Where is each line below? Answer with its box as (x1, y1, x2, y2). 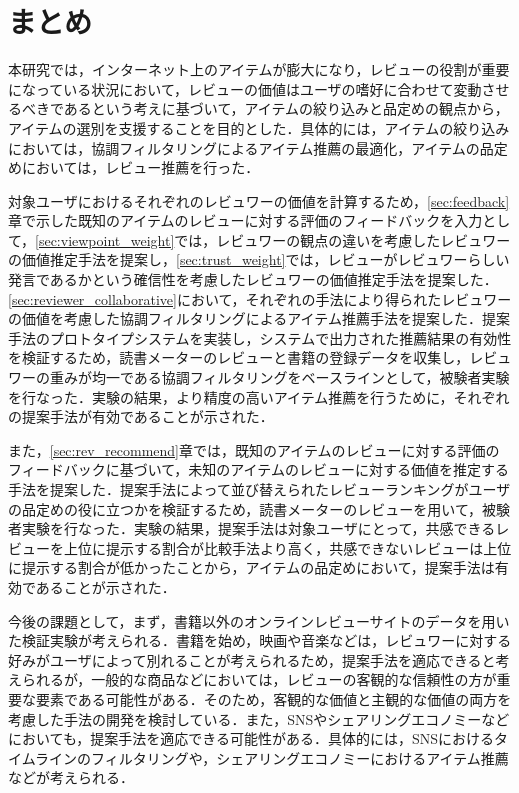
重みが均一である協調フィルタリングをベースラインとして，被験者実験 (49, 367, 510, 388)
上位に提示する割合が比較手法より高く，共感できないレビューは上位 (63, 537, 512, 558)
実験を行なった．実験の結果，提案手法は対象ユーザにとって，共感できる (21, 518, 496, 539)
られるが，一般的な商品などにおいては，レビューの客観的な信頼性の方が (21, 669, 497, 690)
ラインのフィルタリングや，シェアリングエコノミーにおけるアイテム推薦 (35, 747, 509, 768)
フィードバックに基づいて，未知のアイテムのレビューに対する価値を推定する (8, 459, 509, 480)
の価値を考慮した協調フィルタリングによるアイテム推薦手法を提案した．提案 (8, 308, 510, 329)
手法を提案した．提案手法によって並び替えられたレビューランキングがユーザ (8, 479, 511, 499)
